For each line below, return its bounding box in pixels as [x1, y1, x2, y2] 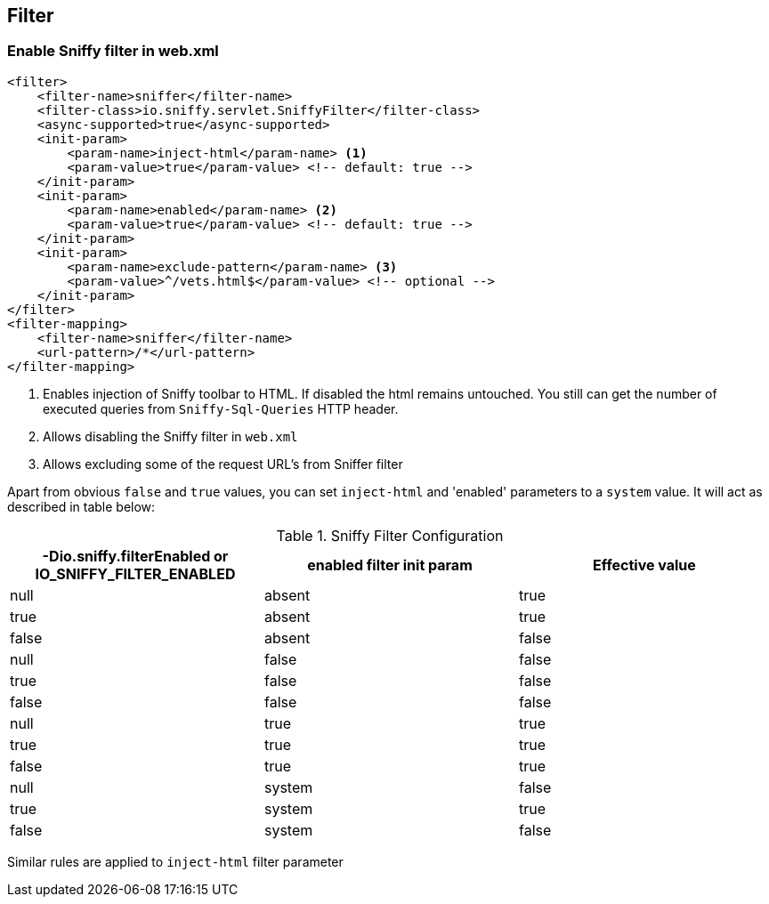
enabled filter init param [307, 555, 473, 574]
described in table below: [7, 498, 156, 514]
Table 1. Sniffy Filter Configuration [276, 526, 504, 545]
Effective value [593, 555, 696, 574]
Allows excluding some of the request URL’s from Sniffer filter [43, 456, 403, 472]
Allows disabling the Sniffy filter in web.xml [43, 428, 298, 444]
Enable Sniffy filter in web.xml [7, 42, 219, 61]
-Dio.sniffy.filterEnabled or [42, 546, 229, 565]
